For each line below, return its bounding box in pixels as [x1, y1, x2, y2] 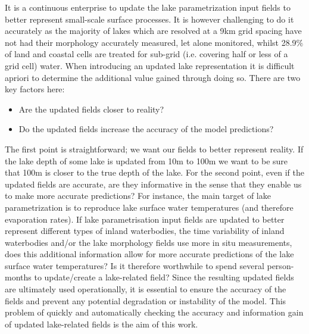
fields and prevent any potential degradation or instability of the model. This [5, 294, 286, 307]
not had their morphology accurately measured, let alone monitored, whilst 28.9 [5, 36, 296, 48]
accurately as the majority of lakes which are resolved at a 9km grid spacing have [5, 24, 302, 37]
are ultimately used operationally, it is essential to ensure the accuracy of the [5, 283, 286, 295]
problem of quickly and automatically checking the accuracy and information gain [5, 306, 304, 319]
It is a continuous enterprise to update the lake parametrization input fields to [5, 1, 291, 13]
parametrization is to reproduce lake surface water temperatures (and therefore [5, 201, 294, 213]
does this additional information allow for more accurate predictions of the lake [5, 248, 294, 260]
